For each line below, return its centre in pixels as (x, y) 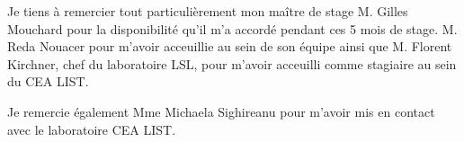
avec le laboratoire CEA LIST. (92, 129)
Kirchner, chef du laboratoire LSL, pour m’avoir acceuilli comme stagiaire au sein (232, 63)
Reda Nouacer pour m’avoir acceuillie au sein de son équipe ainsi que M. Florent (230, 46)
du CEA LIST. (48, 81)
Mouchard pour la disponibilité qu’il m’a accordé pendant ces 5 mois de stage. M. (232, 28)
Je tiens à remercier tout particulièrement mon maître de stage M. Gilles (208, 11)
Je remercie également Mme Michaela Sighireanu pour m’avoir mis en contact (221, 111)
